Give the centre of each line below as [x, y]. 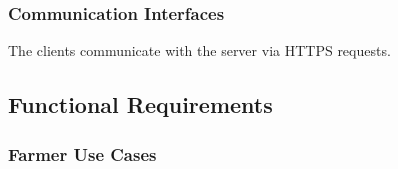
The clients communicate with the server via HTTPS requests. [199, 50]
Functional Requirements [140, 104]
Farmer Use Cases [82, 153]
